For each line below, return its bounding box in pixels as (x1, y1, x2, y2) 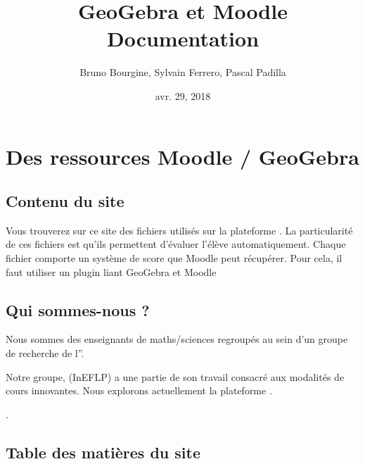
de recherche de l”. (6, 346, 84, 360)
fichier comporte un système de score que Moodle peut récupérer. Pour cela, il (6, 251, 342, 265)
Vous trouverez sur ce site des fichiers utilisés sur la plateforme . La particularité (6, 222, 353, 237)
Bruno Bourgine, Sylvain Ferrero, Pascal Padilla (79, 65, 286, 80)
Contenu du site (6, 190, 124, 212)
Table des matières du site (6, 441, 200, 463)
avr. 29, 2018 (155, 88, 211, 103)
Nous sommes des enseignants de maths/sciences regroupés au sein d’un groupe (6, 332, 348, 346)
